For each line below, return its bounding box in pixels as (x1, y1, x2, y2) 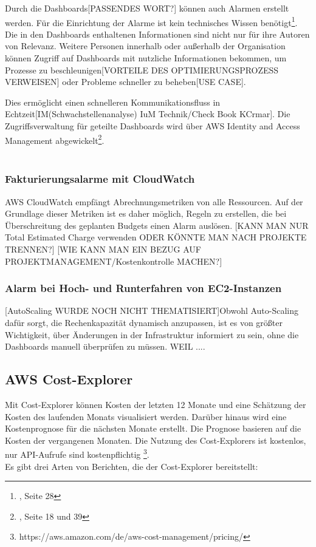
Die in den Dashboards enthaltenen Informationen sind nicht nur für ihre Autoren (5, 27, 310, 40)
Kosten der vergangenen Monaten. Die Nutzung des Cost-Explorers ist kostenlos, (5, 433, 306, 446)
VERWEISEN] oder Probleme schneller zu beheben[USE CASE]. (5, 75, 246, 88)
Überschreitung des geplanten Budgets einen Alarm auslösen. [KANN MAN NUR (5, 219, 309, 231)
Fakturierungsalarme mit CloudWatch (5, 171, 195, 186)
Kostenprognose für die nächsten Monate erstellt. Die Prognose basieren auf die (5, 422, 301, 435)
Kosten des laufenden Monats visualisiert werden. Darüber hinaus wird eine (5, 410, 287, 423)
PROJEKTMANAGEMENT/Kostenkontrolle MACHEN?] (5, 254, 222, 267)
